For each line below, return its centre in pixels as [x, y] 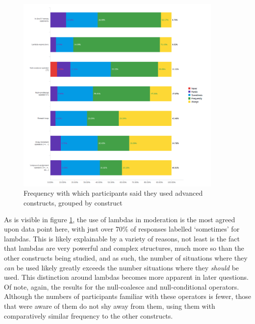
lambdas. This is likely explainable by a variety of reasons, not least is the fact [122, 238]
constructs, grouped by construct [73, 202]
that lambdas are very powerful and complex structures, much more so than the [124, 248]
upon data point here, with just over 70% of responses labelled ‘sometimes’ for [122, 229]
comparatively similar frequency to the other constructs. [89, 315]
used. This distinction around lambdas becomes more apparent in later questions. [126, 277]
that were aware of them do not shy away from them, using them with [110, 306]
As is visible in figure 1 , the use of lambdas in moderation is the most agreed [120, 219]
